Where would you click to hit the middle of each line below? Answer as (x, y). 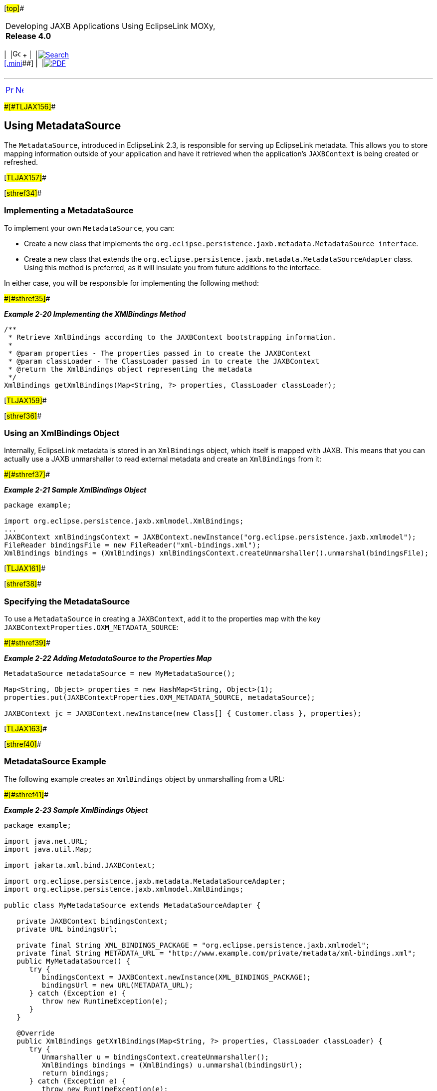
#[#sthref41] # (26, 794)
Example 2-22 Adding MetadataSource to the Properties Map (108, 658)
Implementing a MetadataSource (69, 211)
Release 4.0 (28, 36)
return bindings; (75, 1073)
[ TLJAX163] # (25, 729)
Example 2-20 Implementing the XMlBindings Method (95, 314)
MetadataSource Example (55, 762)
